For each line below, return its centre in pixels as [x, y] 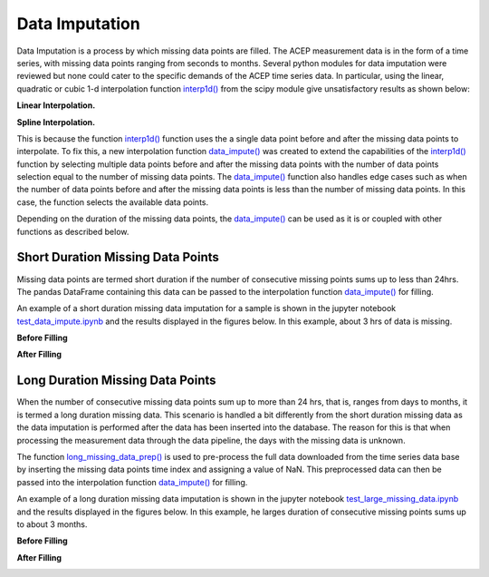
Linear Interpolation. [56, 105]
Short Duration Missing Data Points [118, 257]
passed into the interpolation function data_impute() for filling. [132, 482]
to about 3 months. [52, 524]
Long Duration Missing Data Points [116, 381]
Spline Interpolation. [56, 122]
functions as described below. [73, 231]
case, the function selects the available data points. [113, 202]
